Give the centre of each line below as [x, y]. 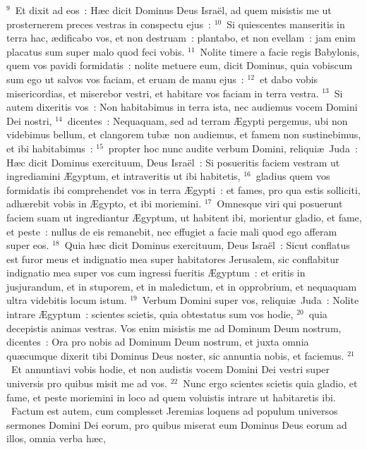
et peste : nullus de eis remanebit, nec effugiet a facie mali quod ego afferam [172, 231]
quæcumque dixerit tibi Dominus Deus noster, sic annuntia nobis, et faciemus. [175, 355]
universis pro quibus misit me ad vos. [87, 383]
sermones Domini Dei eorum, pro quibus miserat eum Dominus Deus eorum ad [177, 424]
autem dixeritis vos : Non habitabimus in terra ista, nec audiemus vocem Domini [182, 107]
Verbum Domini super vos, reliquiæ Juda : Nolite [251, 300]
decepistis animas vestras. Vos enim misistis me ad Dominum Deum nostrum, [174, 328]
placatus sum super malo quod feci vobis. [96, 51]
